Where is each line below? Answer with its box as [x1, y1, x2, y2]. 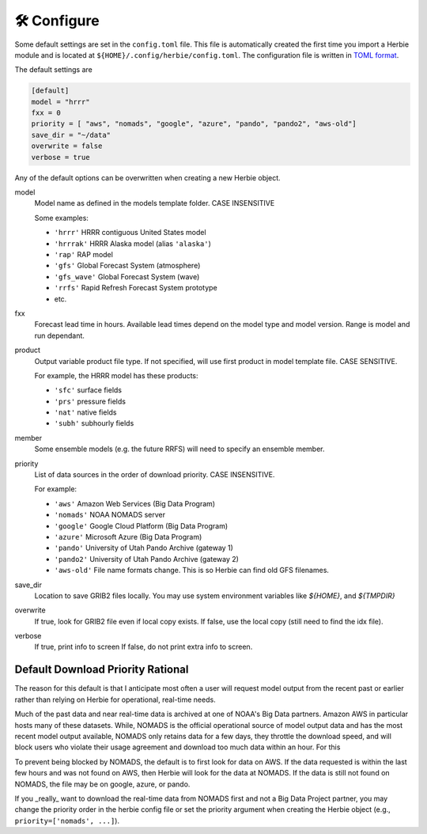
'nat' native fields [54, 408, 117, 417]
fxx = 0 [31, 108, 61, 118]
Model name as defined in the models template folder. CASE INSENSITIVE [34, 199, 275, 208]
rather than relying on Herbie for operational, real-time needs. [14, 695, 217, 704]
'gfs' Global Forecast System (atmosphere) [54, 261, 201, 271]
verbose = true [31, 153, 90, 161]
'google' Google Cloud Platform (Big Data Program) [54, 521, 229, 530]
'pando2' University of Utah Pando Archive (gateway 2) [54, 554, 239, 563]
